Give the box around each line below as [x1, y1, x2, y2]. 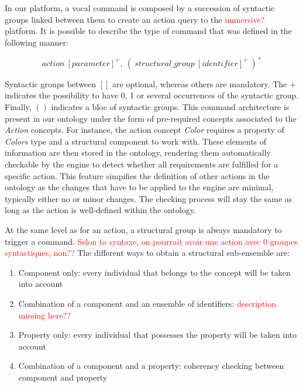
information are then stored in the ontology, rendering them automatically [5, 146, 271, 159]
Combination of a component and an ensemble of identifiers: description [18, 297, 276, 309]
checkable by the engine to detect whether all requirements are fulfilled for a [5, 158, 278, 170]
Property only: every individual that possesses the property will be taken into [18, 328, 297, 341]
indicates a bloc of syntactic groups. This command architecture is [51, 101, 290, 113]
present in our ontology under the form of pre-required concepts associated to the [5, 112, 297, 124]
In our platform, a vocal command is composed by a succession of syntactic [5, 2, 275, 13]
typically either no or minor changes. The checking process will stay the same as [5, 192, 292, 204]
